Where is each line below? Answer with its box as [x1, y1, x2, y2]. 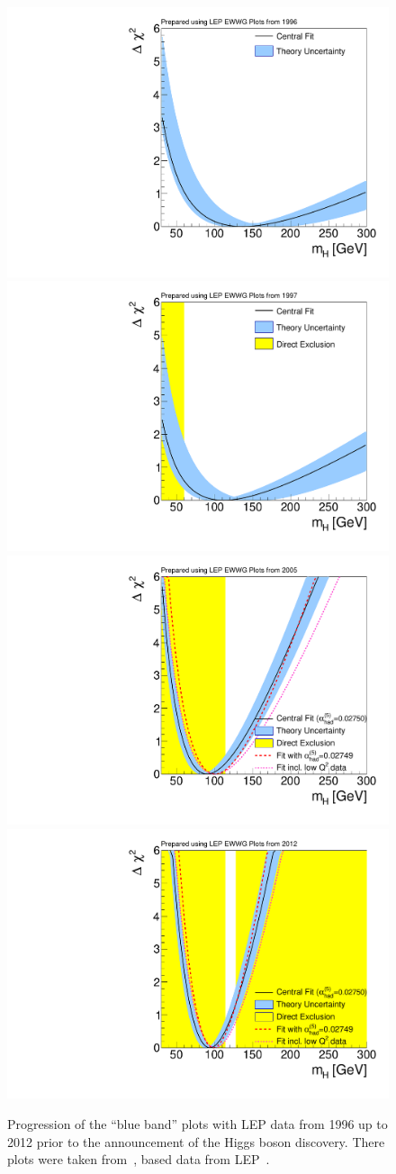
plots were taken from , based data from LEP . [7, 1150, 270, 1169]
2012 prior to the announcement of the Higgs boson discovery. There [7, 1132, 385, 1151]
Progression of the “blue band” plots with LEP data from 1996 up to [7, 1115, 388, 1133]
